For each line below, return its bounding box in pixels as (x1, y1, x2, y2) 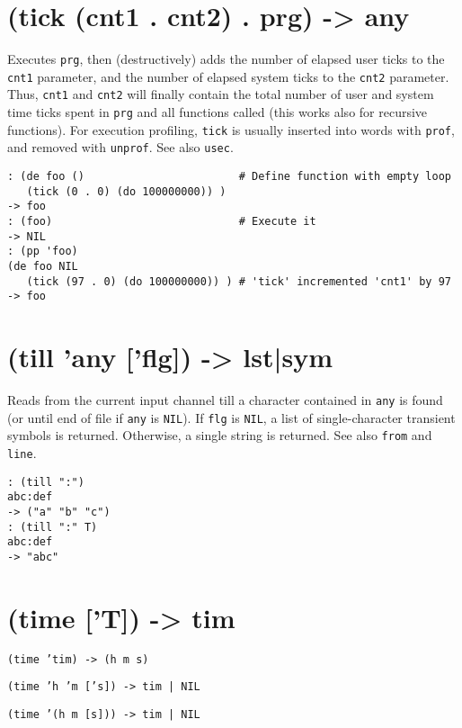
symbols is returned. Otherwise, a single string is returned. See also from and (7, 426, 432, 445)
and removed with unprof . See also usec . (7, 138, 234, 157)
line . (7, 444, 37, 463)
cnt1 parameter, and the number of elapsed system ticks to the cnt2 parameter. (7, 67, 449, 85)
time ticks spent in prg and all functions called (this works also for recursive (7, 103, 428, 121)
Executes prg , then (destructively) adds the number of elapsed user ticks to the (7, 49, 445, 68)
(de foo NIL (7, 260, 78, 273)
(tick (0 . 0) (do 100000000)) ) (26, 184, 227, 198)
